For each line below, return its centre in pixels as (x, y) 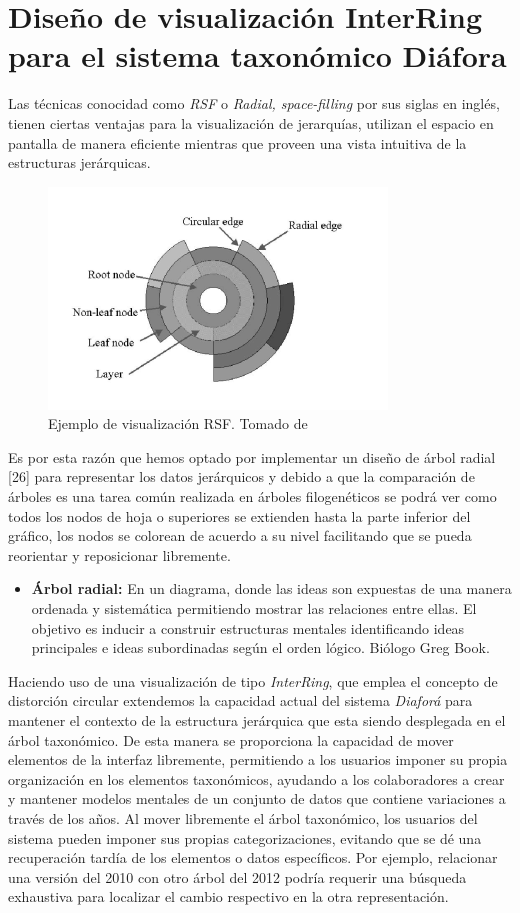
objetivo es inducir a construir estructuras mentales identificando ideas (248, 627)
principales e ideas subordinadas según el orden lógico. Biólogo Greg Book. (260, 647)
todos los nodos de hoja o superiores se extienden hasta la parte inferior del (239, 515)
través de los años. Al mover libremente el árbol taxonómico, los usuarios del (243, 817)
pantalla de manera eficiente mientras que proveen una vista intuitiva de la (237, 142)
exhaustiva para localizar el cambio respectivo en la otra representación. (228, 896)
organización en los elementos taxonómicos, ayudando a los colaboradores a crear (256, 778)
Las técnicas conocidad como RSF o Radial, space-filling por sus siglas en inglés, (254, 103)
